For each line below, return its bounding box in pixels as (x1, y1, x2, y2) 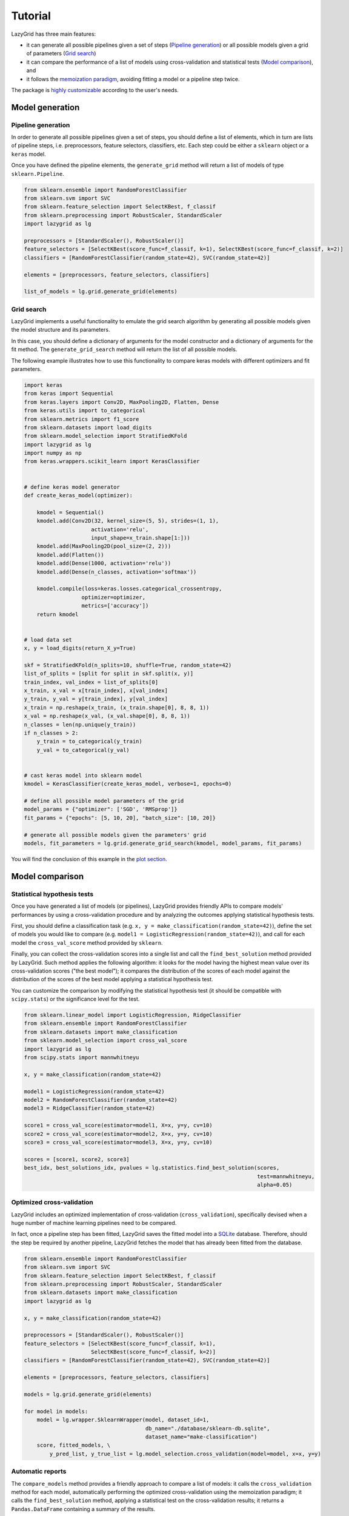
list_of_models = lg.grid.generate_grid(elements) (24, 288, 178, 295)
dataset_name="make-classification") (145, 1433, 258, 1440)
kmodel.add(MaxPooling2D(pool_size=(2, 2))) (36, 543, 171, 550)
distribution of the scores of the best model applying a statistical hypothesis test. (11, 976, 213, 983)
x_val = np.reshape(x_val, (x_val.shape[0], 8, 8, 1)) (24, 713, 190, 720)
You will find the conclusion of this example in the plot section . (11, 856, 168, 863)
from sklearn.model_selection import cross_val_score (24, 1037, 187, 1044)
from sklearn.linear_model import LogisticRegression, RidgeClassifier (24, 1011, 242, 1019)
